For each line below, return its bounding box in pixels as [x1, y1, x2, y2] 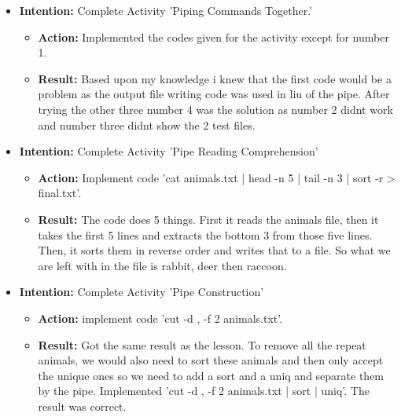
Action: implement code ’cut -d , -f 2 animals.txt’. [38, 309, 283, 326]
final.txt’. [38, 185, 82, 201]
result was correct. [38, 397, 127, 414]
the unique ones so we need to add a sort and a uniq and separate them [38, 367, 384, 383]
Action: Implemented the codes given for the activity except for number [38, 28, 389, 45]
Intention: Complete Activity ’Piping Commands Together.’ [19, 2, 312, 18]
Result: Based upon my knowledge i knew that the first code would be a [38, 70, 392, 86]
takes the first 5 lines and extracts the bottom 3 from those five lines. [38, 226, 373, 243]
